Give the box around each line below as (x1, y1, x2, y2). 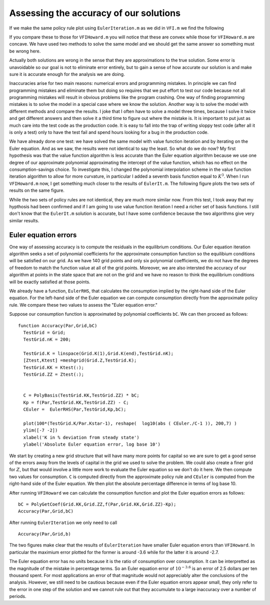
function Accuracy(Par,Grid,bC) (18, 323, 97, 328)
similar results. (9, 217, 39, 223)
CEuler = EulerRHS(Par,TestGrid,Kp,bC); (23, 407, 126, 412)
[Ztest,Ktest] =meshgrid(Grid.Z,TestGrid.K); (23, 358, 137, 363)
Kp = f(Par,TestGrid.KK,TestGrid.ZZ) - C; (23, 400, 129, 405)
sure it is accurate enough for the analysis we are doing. (9, 71, 125, 77)
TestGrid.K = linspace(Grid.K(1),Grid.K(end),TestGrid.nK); (23, 351, 174, 357)
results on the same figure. (9, 187, 65, 193)
